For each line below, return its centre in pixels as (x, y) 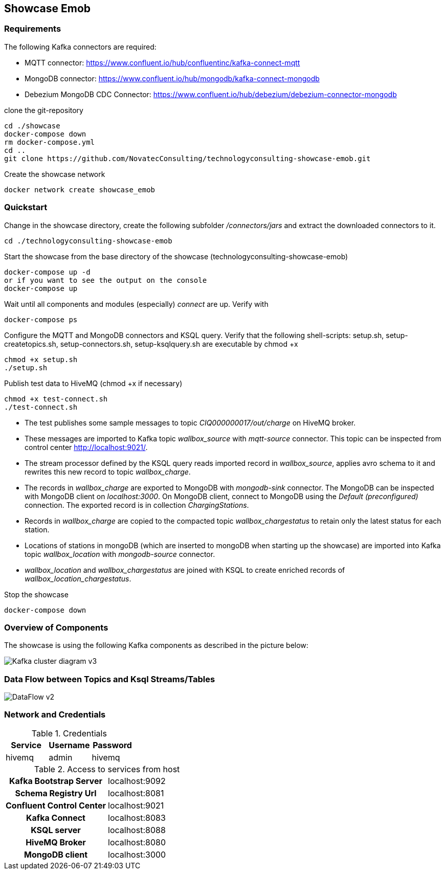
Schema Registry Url (56, 793)
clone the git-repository (44, 110)
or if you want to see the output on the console (106, 280)
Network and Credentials (55, 715)
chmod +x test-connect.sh (56, 399)
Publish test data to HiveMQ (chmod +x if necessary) (93, 383)
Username (69, 745)
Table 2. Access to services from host (107, 769)
